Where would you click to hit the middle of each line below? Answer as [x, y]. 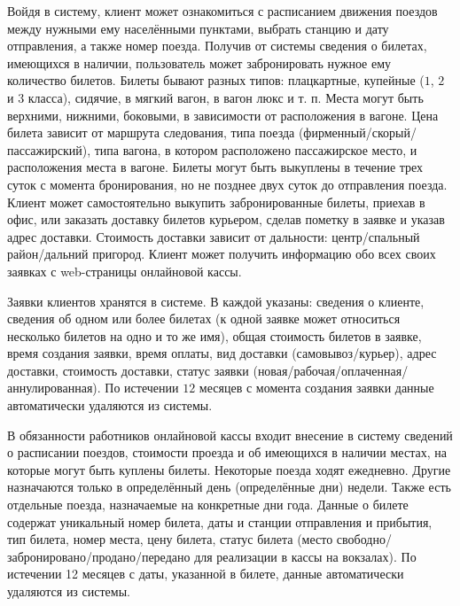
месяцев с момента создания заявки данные [316, 388]
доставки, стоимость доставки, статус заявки [128, 370]
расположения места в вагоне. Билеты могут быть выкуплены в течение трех [215, 167]
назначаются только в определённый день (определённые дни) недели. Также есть [229, 487]
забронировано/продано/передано [99, 556]
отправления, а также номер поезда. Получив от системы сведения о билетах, [217, 46]
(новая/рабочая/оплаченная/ [331, 370]
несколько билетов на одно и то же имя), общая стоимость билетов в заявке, [214, 335]
